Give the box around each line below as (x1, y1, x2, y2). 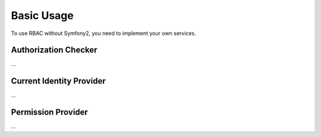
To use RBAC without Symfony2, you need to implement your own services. (11, 30, 196, 37)
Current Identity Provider (11, 76, 106, 86)
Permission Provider (11, 107, 89, 117)
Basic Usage (11, 9, 74, 22)
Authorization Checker (11, 45, 97, 55)
